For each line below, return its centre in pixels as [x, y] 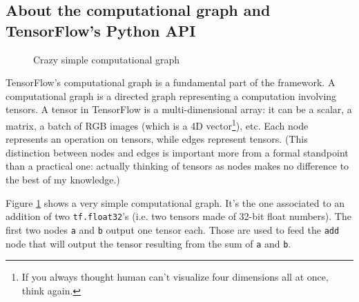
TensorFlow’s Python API [101, 30]
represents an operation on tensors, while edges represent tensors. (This [157, 139]
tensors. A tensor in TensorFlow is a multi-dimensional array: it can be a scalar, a [179, 109]
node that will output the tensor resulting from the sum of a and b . [148, 243]
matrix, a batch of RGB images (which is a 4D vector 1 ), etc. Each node [157, 124]
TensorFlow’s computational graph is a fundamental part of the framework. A [171, 82]
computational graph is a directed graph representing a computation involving [171, 95]
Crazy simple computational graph [107, 59]
